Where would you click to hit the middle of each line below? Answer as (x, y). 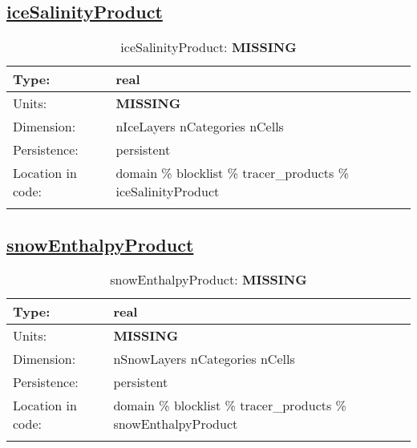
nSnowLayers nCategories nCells (204, 359)
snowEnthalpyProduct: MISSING (208, 280)
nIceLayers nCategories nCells (200, 127)
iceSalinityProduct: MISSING (208, 47)
